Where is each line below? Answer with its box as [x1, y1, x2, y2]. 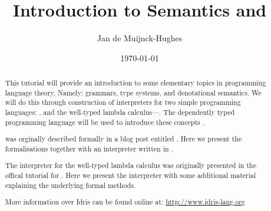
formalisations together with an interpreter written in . [5, 143, 173, 153]
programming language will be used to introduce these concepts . [5, 117, 204, 127]
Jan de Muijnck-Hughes [97, 32, 183, 44]
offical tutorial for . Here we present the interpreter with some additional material [5, 170, 256, 180]
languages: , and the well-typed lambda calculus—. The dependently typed [5, 107, 235, 117]
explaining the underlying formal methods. [5, 180, 136, 190]
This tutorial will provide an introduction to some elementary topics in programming [5, 78, 266, 88]
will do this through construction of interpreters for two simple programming [5, 97, 241, 107]
